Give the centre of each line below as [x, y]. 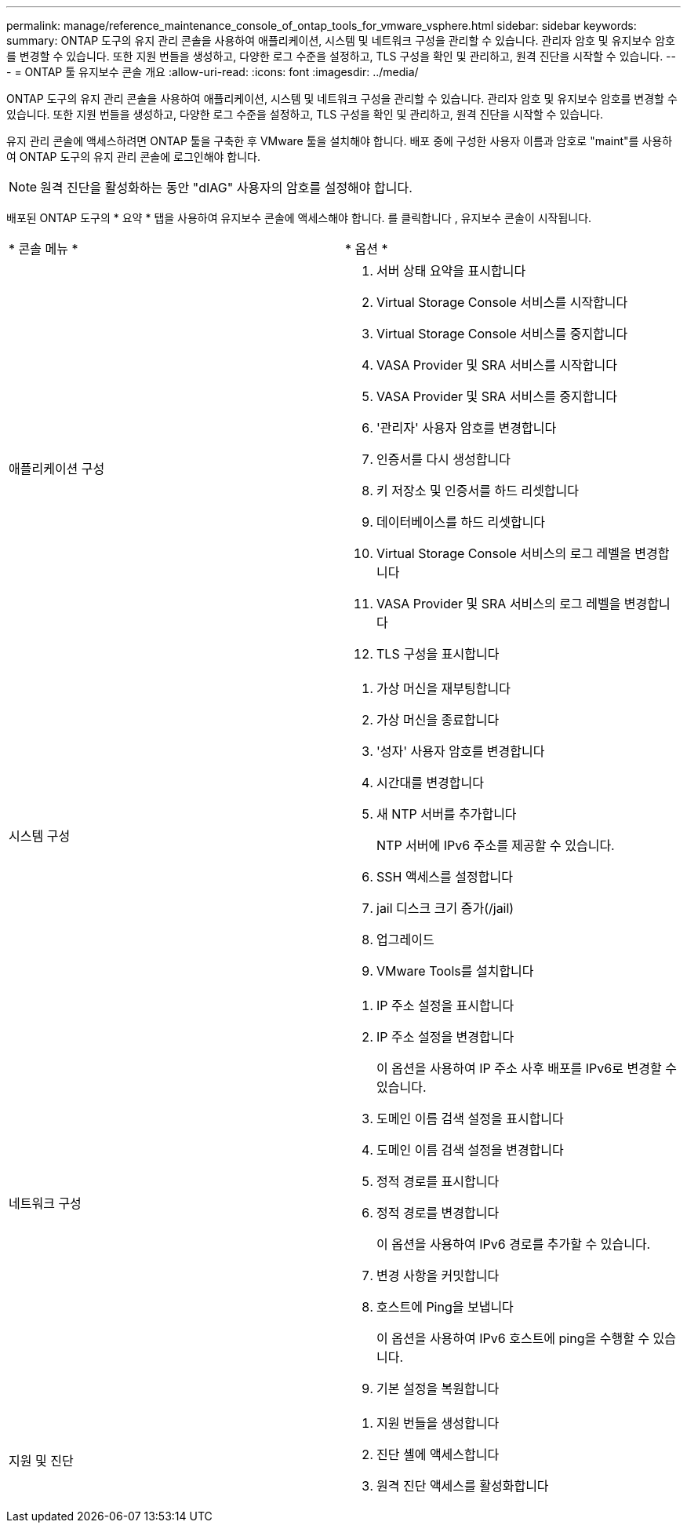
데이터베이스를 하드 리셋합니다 [461, 522]
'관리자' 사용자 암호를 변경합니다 [467, 428]
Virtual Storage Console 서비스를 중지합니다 [502, 334]
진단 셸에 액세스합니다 [438, 1454]
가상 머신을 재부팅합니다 [443, 688]
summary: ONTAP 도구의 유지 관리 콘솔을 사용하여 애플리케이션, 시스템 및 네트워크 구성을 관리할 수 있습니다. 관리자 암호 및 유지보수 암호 [341, 40]
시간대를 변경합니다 [430, 783]
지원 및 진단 [41, 1461]
